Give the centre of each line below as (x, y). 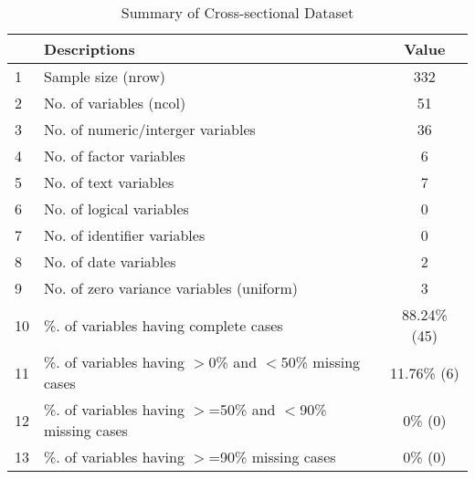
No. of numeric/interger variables (150, 129)
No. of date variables (110, 261)
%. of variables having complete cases (164, 325)
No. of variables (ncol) (115, 103)
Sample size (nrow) (105, 76)
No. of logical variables (116, 208)
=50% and (242, 409)
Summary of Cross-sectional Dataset (237, 12)
